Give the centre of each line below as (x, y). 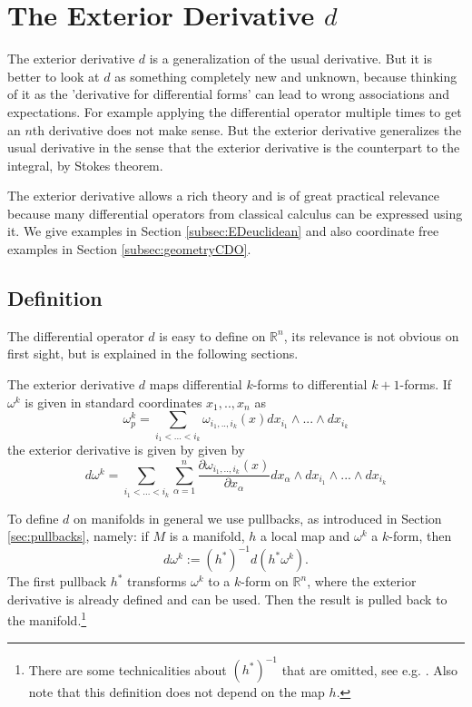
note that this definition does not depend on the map (177, 692)
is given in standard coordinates (113, 402)
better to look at (54, 76)
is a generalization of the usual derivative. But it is (290, 59)
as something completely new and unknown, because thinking (286, 76)
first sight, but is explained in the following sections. (153, 353)
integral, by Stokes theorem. (85, 165)
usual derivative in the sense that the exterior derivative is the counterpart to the (234, 147)
